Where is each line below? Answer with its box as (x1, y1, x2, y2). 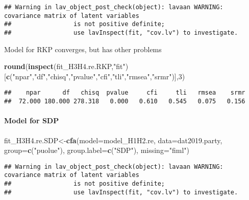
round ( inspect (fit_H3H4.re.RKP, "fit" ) (4, 61, 129, 72)
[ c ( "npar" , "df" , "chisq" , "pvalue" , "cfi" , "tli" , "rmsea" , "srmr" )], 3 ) (4, 71, 185, 81)
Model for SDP (4, 115, 59, 126)
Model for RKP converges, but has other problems (4, 43, 162, 54)
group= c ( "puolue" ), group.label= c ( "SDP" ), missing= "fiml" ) (4, 145, 190, 155)
